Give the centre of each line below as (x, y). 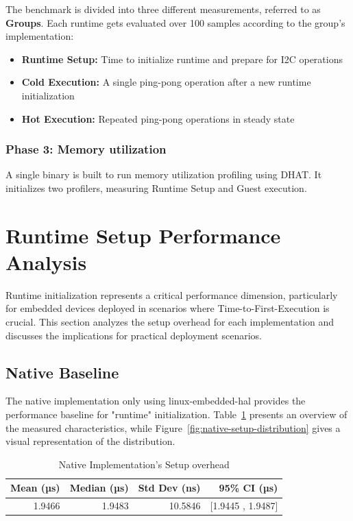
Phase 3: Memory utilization (86, 149)
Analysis (46, 262)
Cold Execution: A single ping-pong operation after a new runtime (166, 82)
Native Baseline (62, 372)
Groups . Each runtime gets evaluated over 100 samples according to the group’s (175, 22)
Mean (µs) (35, 488)
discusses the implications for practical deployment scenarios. (134, 335)
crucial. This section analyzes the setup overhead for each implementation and (170, 322)
